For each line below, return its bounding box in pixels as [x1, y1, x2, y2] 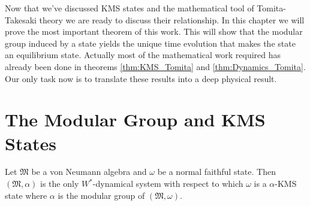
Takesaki [5, 13, 37, 26]
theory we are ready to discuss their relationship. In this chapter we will [39, 13, 305, 26]
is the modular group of [58, 189, 145, 201]
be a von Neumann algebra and [31, 165, 147, 178]
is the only [40, 177, 79, 190]
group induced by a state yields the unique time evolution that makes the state [5, 37, 296, 49]
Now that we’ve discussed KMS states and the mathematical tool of [5, 2, 254, 14]
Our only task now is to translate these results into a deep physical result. [5, 72, 277, 84]
